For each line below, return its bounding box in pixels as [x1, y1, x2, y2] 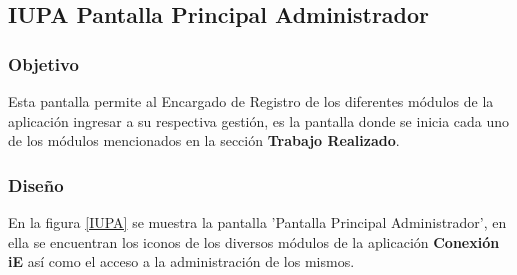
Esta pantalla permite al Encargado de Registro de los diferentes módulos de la [8, 91, 494, 111]
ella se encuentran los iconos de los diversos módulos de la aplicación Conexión [8, 231, 500, 252]
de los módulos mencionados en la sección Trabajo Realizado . [8, 130, 400, 151]
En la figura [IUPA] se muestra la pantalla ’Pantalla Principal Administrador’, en [8, 212, 507, 232]
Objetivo [8, 51, 79, 76]
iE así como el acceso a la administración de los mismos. [8, 251, 355, 272]
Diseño [8, 172, 64, 197]
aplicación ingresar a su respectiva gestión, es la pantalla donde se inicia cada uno [8, 110, 510, 131]
